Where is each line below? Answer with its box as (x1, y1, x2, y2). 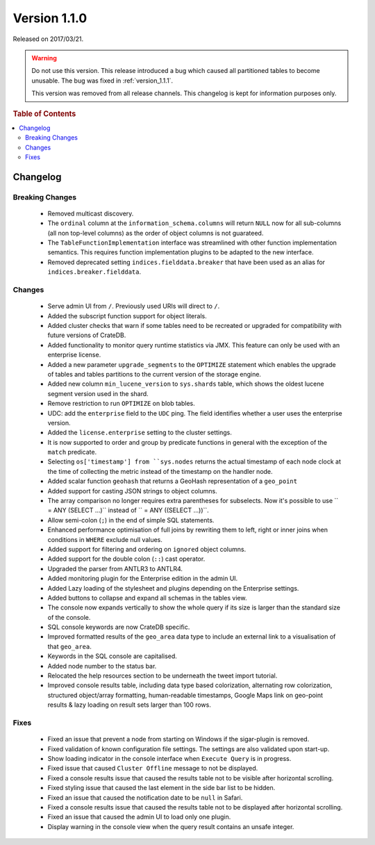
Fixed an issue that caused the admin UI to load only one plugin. (47, 813, 231, 821)
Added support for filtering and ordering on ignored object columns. (47, 545, 247, 553)
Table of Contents (12, 108, 76, 118)
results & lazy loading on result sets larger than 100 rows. (47, 700, 211, 709)
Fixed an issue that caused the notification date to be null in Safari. (47, 793, 243, 802)
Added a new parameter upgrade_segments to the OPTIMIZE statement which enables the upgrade (47, 360, 336, 368)
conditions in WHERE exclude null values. (47, 535, 162, 543)
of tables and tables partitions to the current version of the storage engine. (47, 370, 262, 378)
